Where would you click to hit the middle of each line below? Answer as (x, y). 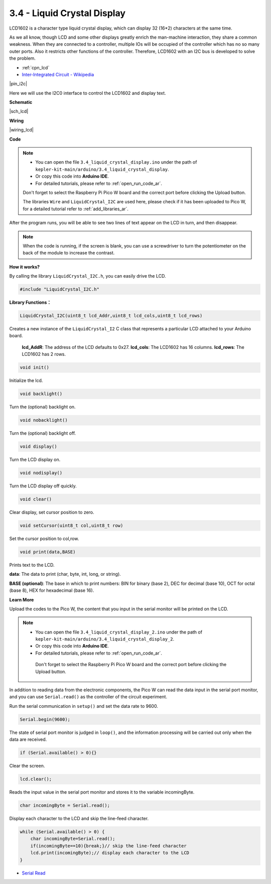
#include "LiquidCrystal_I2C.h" (60, 289)
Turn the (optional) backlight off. (43, 433)
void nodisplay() (41, 473)
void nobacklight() (44, 420)
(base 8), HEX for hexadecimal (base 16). (52, 590)
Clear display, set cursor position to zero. (52, 513)
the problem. (23, 58)
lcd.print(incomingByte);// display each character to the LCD (110, 853)
